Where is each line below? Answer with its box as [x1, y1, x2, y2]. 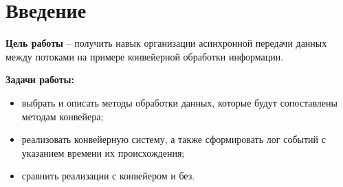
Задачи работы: [5, 72, 74, 87]
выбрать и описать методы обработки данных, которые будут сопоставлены [21, 95, 338, 109]
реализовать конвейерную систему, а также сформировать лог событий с [21, 132, 326, 146]
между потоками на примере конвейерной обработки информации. [5, 49, 284, 63]
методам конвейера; [21, 109, 104, 123]
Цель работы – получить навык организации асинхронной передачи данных [5, 36, 327, 50]
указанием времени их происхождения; [21, 145, 185, 159]
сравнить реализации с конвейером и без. [21, 168, 195, 183]
